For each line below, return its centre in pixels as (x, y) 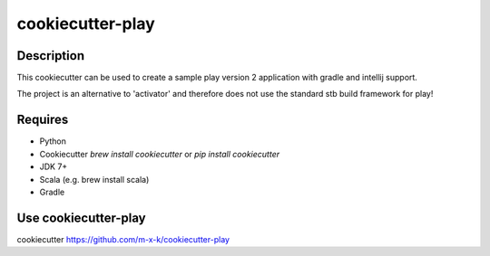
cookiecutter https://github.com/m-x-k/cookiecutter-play (123, 239)
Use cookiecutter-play (82, 218)
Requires (43, 120)
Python (53, 141)
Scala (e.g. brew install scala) (94, 179)
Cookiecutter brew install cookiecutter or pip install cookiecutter (160, 154)
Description (51, 56)
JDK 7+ (54, 166)
